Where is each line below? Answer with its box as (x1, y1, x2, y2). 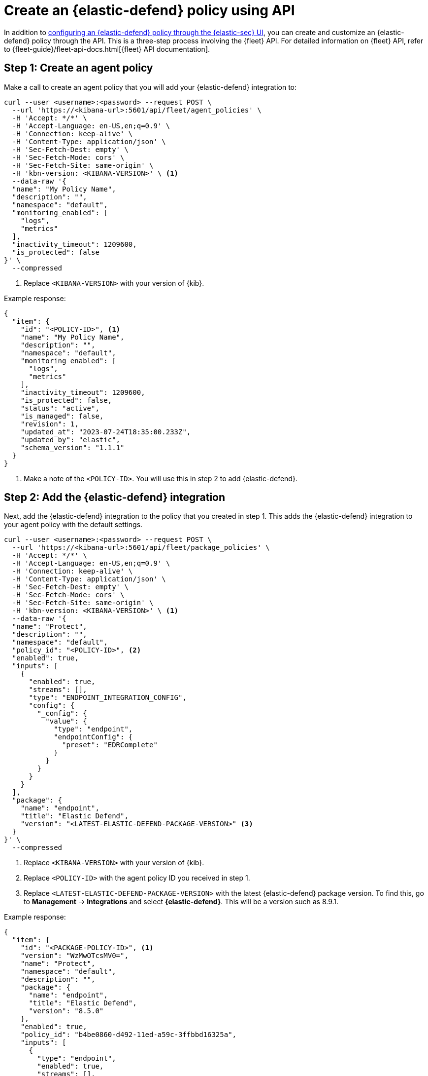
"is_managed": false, (20, 412, 104, 420)
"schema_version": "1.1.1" (20, 443, 125, 452)
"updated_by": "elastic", (20, 435, 121, 444)
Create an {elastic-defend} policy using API (4, 2, 295, 19)
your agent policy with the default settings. (4, 520, 143, 529)
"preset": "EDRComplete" (62, 741, 158, 749)
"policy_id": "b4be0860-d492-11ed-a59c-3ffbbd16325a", (20, 1031, 237, 1039)
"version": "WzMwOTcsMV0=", (20, 952, 129, 960)
